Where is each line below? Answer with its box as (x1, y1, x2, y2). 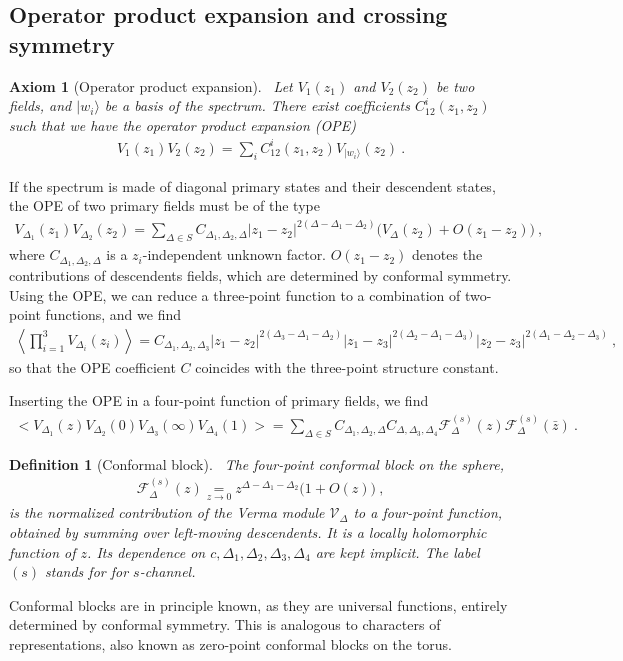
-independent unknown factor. (142, 244, 327, 265)
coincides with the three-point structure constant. (195, 356, 499, 377)
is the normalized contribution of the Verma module (9, 502, 325, 523)
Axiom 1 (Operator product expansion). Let (9, 75, 293, 96)
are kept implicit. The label (315, 541, 480, 562)
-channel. (139, 561, 196, 582)
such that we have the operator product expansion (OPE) (9, 114, 356, 135)
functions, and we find (45, 304, 182, 325)
